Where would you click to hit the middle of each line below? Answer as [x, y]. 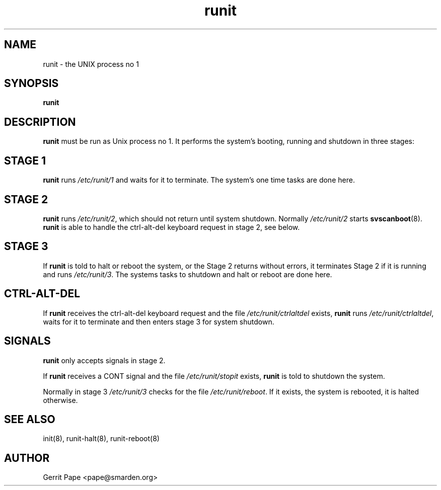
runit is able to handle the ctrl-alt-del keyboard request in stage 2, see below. [171, 227]
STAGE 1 [25, 160]
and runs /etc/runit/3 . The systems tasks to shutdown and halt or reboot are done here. [188, 274]
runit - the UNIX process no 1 [91, 64]
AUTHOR [27, 458]
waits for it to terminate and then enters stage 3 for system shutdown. [159, 321]
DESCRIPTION [40, 122]
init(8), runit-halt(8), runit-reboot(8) [101, 439]
